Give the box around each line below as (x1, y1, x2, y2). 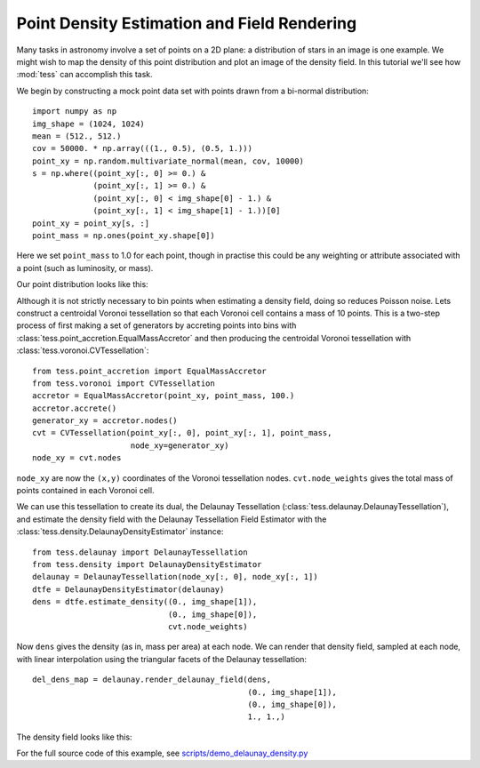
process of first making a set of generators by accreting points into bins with (16, 320, 297, 331)
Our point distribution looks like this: (16, 279, 148, 290)
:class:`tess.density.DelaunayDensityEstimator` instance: (16, 526, 224, 537)
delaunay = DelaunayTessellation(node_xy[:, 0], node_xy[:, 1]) (32, 572, 319, 582)
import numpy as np (32, 107, 117, 116)
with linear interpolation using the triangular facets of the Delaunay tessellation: (16, 653, 307, 664)
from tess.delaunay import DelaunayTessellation (32, 547, 248, 557)
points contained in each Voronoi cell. (16, 485, 155, 496)
